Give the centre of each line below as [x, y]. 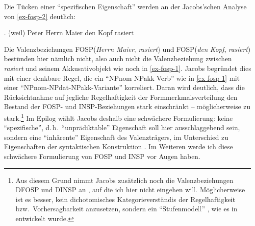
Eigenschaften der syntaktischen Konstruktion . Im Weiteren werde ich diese [118, 147]
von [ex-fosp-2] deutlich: [40, 16]
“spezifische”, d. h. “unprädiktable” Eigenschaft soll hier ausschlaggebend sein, [122, 127]
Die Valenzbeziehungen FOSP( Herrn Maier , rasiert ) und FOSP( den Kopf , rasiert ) [127, 49]
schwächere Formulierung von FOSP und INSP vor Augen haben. [102, 156]
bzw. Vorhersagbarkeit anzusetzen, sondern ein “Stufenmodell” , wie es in [127, 209]
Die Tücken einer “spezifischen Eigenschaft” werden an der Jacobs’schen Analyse [125, 6]
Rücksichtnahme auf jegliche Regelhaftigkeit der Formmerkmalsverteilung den [121, 97]
